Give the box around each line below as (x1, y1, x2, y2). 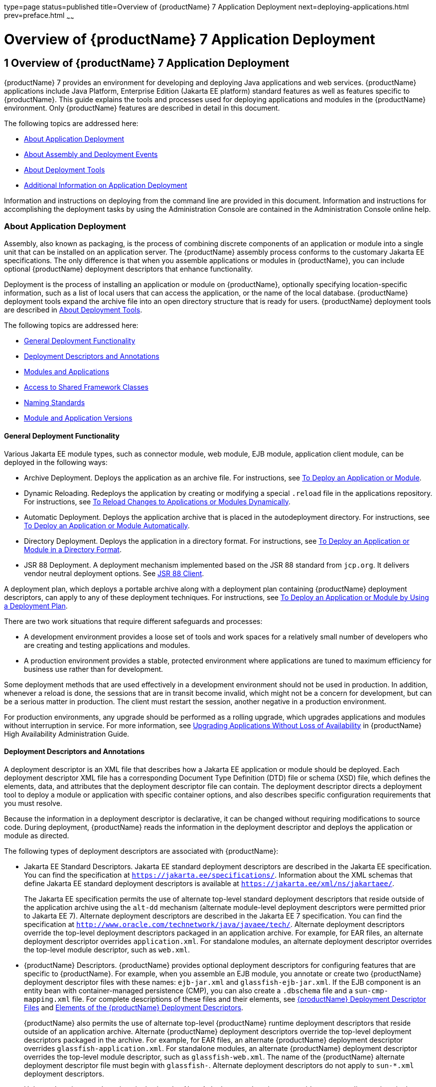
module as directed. (4, 831, 69, 840)
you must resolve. (4, 798, 62, 807)
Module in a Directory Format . (24, 545, 122, 554)
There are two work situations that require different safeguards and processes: (4, 617, 263, 625)
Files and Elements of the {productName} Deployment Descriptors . (24, 1003, 244, 1012)
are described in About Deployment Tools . (4, 306, 143, 314)
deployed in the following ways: (4, 458, 108, 466)
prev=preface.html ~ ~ (4, 11, 74, 21)
